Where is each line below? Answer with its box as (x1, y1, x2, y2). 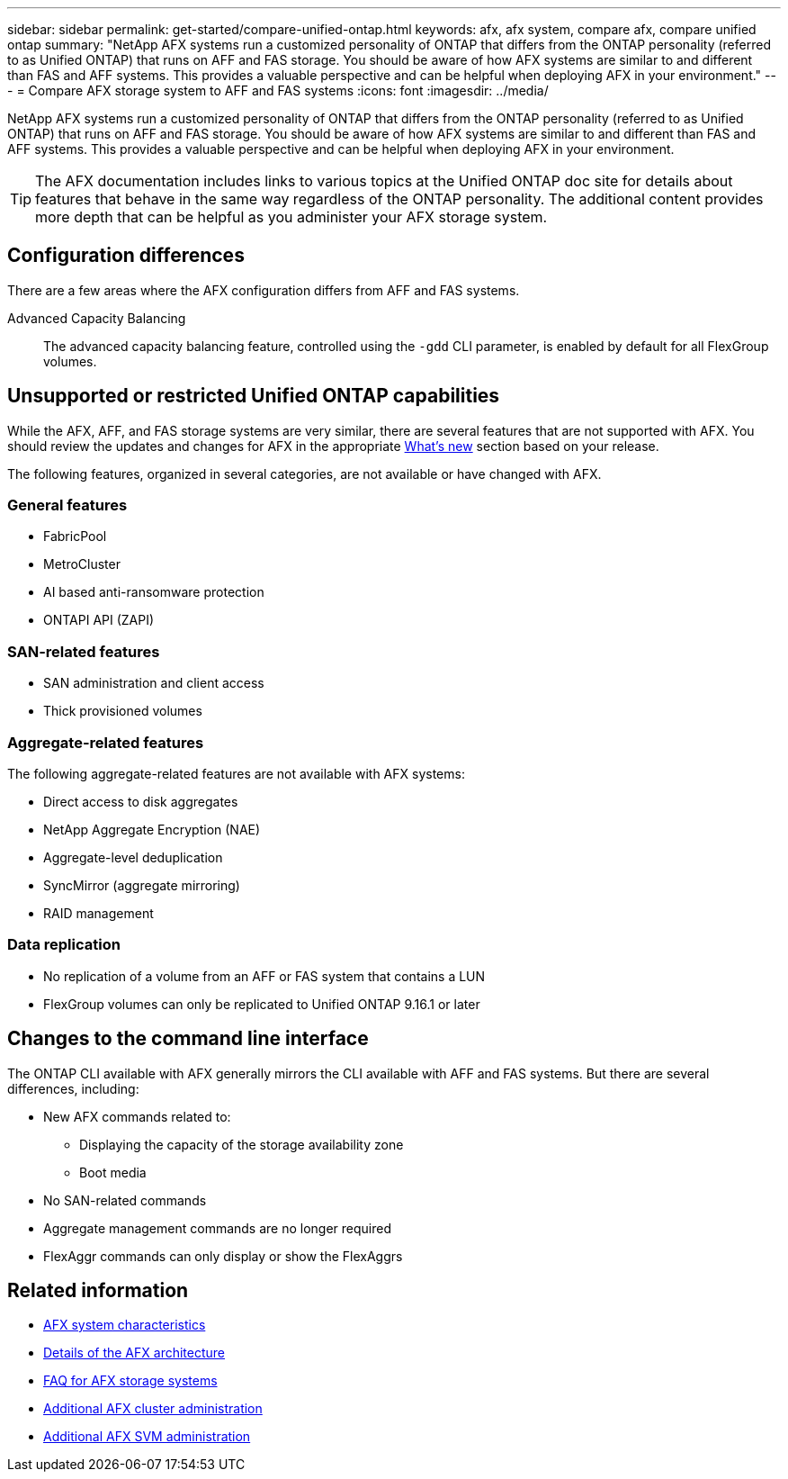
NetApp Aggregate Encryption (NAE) (43, 821, 261, 837)
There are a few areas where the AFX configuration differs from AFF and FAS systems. (7, 282, 520, 298)
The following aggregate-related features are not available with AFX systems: (7, 765, 465, 781)
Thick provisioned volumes (43, 703, 202, 719)
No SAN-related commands (43, 1192, 207, 1208)
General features (7, 496, 128, 515)
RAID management (43, 905, 154, 921)
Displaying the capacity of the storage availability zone (79, 1136, 404, 1152)
